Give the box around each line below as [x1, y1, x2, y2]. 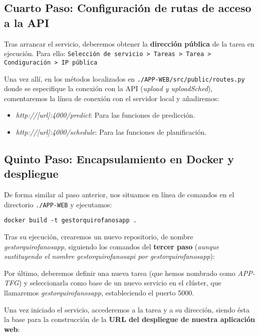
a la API [4, 15, 50, 30]
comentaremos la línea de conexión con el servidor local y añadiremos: [4, 93, 219, 103]
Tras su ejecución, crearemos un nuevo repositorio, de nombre [4, 231, 193, 242]
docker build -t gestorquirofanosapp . [4, 217, 137, 224]
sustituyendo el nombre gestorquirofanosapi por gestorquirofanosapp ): [4, 251, 215, 261]
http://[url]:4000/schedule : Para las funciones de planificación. [16, 126, 207, 137]
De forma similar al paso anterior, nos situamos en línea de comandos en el [4, 189, 234, 200]
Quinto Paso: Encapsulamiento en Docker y [4, 151, 234, 166]
